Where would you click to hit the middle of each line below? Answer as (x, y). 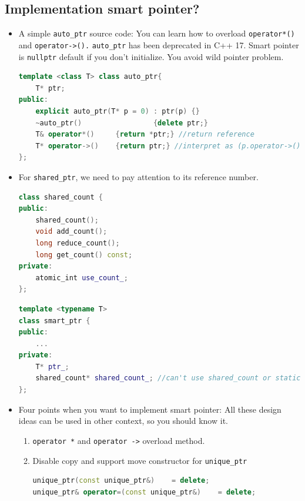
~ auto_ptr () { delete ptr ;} (122, 123)
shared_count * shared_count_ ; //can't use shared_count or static (168, 378)
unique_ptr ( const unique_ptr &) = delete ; (121, 481)
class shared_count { (61, 197)
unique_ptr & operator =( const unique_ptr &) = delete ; (144, 492)
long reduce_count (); (78, 243)
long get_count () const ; (84, 255)
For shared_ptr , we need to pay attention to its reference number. (138, 176)
